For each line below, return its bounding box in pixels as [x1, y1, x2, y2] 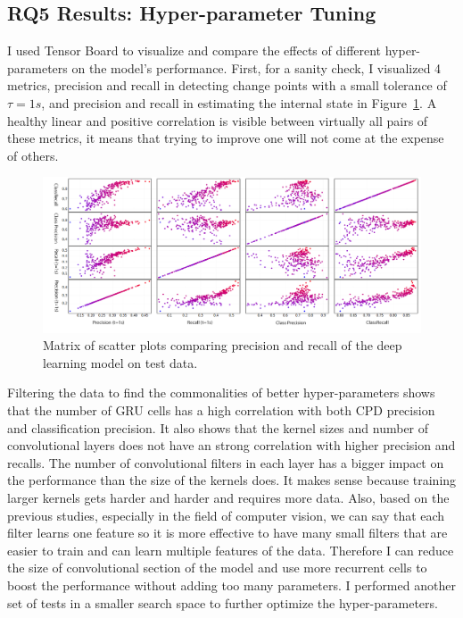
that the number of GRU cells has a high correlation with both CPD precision [7, 401, 435, 420]
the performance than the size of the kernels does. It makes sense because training [7, 471, 457, 489]
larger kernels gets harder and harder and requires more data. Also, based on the [7, 489, 450, 507]
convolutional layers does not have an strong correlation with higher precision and [7, 436, 456, 455]
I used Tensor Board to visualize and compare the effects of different [7, 41, 382, 60]
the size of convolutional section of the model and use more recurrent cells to [7, 558, 427, 577]
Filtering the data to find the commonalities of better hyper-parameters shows [7, 383, 435, 402]
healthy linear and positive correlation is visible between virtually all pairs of [7, 111, 428, 129]
